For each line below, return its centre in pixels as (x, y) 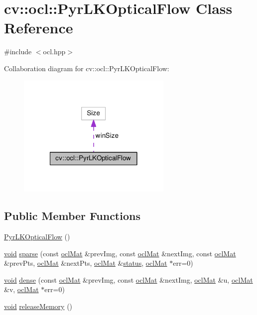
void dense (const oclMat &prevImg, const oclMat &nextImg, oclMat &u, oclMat (128, 279)
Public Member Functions (72, 216)
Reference (39, 28)
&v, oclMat (21, 289)
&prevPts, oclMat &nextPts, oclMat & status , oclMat (86, 263)
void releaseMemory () (38, 306)
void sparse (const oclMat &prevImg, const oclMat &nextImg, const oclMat (120, 253)
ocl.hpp (54, 52)
